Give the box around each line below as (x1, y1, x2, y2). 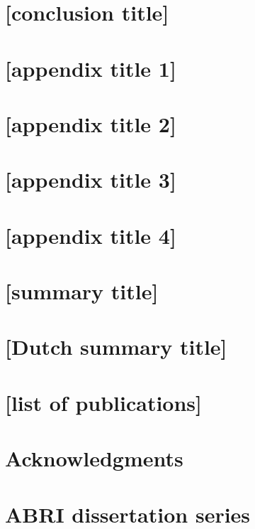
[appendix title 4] (5, 220, 176, 250)
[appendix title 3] (5, 165, 176, 194)
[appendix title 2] (5, 109, 176, 138)
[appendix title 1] (5, 53, 176, 82)
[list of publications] (5, 388, 202, 417)
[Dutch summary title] (5, 332, 227, 361)
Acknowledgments (5, 444, 183, 473)
